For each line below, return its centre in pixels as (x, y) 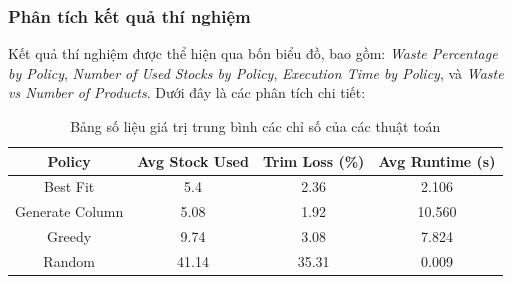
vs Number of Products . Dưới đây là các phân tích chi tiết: (187, 92)
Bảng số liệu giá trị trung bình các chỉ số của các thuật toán (255, 126)
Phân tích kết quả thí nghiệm (129, 15)
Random (69, 260)
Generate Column (69, 211)
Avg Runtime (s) (437, 160)
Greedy (69, 236)
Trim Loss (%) (313, 160)
